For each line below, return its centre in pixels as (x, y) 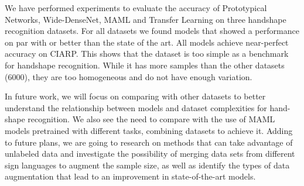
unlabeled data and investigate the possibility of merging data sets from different (150, 154)
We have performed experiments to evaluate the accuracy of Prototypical (136, 8)
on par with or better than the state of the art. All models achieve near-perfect (147, 42)
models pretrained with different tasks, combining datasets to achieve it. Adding (149, 130)
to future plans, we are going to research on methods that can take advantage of (149, 142)
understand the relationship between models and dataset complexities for (136, 107)
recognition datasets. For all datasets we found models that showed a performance (152, 31)
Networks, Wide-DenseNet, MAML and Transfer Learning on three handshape (146, 19)
